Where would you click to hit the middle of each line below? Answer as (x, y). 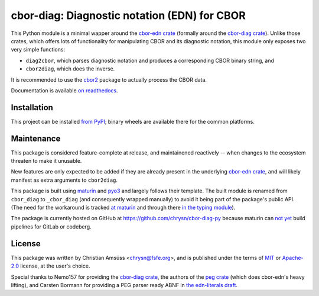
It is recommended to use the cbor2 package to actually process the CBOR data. (109, 79)
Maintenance (36, 138)
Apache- (293, 258)
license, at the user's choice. (55, 266)
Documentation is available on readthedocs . (64, 90)
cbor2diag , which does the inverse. (70, 69)
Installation (32, 107)
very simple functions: (38, 50)
